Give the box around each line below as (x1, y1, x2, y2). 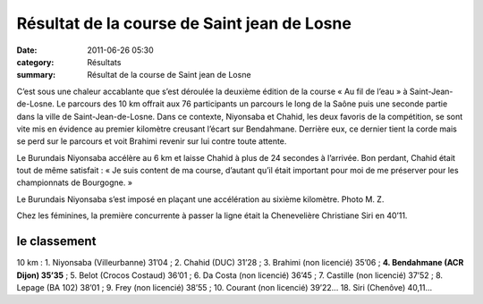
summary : (16, 70, 56, 80)
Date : (16, 45, 38, 55)
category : (16, 56, 55, 67)
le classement (16, 233, 97, 249)
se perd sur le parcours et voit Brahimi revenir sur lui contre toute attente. (16, 136, 287, 147)
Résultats (87, 56, 122, 67)
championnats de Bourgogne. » (16, 177, 133, 188)
